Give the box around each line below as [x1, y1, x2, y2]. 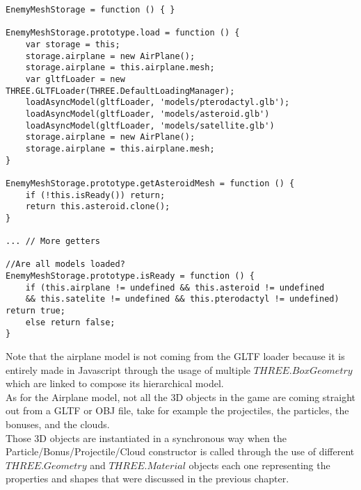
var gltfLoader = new [25, 74, 125, 84]
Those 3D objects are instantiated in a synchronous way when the [6, 430, 287, 445]
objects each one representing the [188, 457, 330, 472]
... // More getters [6, 236, 101, 247]
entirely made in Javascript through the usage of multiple [6, 362, 251, 377]
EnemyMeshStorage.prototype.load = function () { [6, 28, 240, 38]
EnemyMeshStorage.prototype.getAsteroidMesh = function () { [6, 178, 295, 188]
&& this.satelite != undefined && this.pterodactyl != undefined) [25, 294, 339, 304]
